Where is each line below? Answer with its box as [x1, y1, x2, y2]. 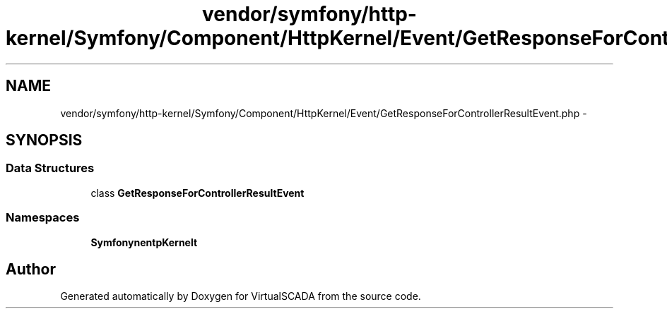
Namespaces [6, 210, 80, 225]
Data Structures [6, 161, 95, 176]
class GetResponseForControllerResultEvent [90, 186, 305, 199]
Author [6, 260, 56, 278]
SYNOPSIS [6, 131, 83, 150]
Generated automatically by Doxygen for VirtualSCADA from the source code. [60, 290, 421, 303]
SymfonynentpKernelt [90, 236, 198, 248]
